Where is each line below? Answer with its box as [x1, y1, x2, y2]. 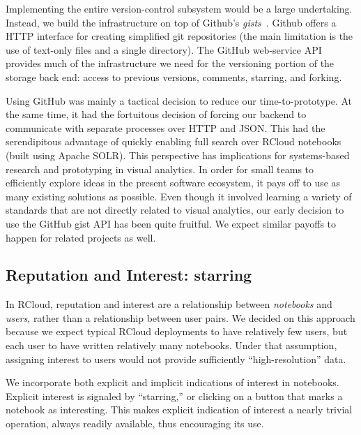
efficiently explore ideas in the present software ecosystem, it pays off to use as [6, 175, 341, 190]
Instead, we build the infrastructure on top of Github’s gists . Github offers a [6, 15, 337, 29]
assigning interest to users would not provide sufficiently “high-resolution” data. [6, 351, 346, 366]
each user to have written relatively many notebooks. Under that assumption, [6, 338, 337, 353]
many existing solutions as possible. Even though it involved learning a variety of [6, 189, 352, 203]
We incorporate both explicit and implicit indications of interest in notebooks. [6, 375, 339, 390]
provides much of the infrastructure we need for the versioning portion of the [6, 56, 335, 71]
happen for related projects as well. [6, 230, 156, 244]
